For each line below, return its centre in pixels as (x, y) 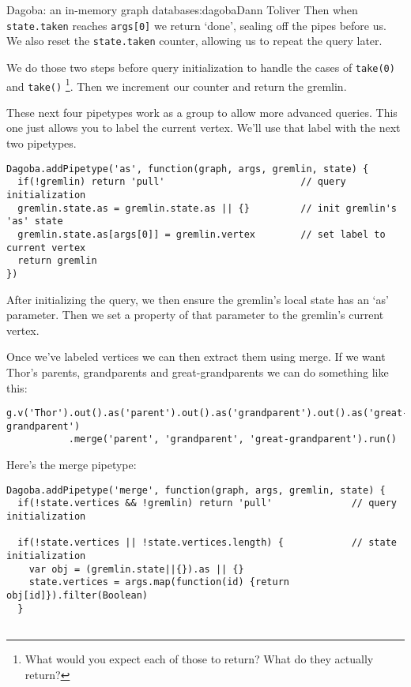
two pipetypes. (41, 143)
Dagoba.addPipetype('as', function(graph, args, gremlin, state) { (188, 169)
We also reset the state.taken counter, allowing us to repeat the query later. (194, 41)
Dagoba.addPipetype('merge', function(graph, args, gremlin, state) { (196, 490)
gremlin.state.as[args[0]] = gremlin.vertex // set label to (202, 234)
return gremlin (57, 261)
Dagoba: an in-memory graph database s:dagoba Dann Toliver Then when (182, 9)
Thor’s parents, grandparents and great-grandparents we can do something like (198, 372)
